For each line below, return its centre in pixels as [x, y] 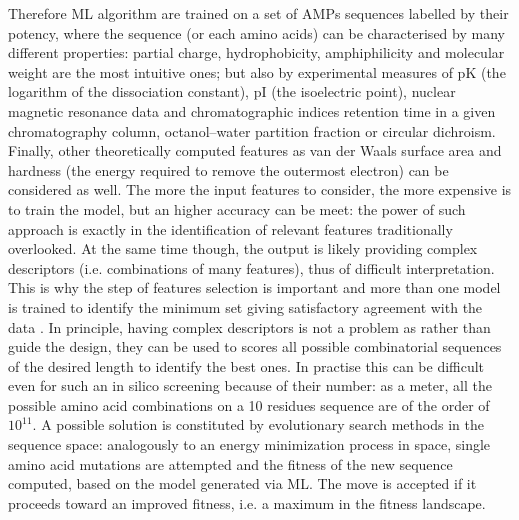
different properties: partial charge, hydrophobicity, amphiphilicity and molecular [256, 52]
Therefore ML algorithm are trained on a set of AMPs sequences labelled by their [258, 13]
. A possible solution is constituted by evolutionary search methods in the [258, 424]
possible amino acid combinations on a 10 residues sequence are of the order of [249, 404]
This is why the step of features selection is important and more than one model [254, 287]
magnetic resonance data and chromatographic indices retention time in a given [252, 110]
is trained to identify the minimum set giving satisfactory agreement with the [245, 306]
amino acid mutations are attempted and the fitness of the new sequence [230, 463]
